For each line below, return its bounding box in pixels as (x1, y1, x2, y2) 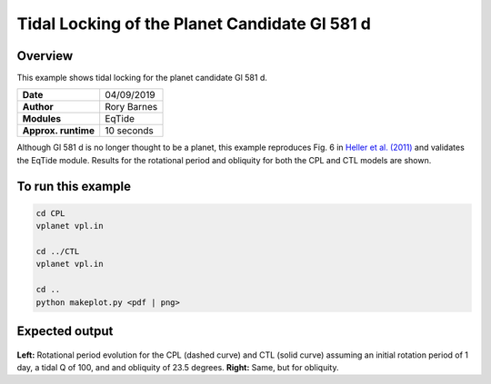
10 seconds (105, 124, 154, 137)
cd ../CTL (35, 246, 80, 257)
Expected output (16, 323, 114, 339)
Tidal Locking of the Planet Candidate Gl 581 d (16, 14, 372, 34)
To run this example (16, 178, 132, 194)
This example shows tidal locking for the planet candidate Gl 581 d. (16, 73, 267, 84)
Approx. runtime (22, 124, 95, 137)
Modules (22, 113, 62, 125)
